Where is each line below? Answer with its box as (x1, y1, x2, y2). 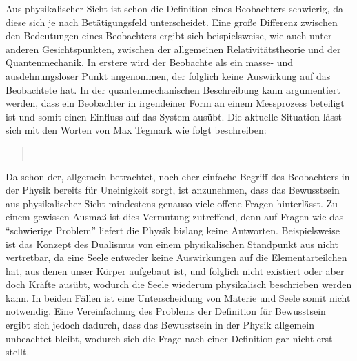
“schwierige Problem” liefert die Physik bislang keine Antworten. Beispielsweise (6, 223, 340, 237)
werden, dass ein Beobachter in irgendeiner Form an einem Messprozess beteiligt (6, 96, 345, 110)
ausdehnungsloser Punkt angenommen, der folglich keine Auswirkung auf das (6, 68, 331, 83)
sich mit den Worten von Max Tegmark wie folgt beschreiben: (6, 123, 267, 137)
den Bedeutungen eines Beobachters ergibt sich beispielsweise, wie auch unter (6, 28, 332, 43)
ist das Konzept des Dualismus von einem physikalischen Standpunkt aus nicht (6, 236, 339, 251)
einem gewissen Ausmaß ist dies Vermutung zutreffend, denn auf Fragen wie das (6, 209, 344, 224)
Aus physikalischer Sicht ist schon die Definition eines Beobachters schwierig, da (6, 1, 343, 15)
